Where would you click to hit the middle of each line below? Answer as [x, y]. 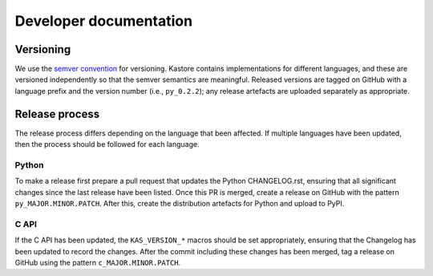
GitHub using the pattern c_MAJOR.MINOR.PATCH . [98, 262]
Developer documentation [103, 21]
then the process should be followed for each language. [107, 144]
